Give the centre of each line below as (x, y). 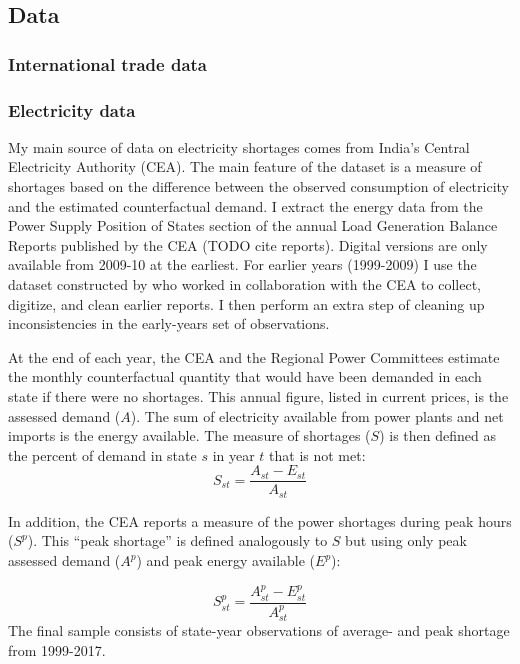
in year (233, 454)
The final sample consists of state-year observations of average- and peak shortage (259, 629)
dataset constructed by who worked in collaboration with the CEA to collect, (244, 284)
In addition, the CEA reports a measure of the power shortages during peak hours (260, 520)
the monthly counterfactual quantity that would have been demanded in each (245, 376)
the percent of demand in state (102, 454)
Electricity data (72, 109)
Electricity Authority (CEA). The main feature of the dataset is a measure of (245, 166)
